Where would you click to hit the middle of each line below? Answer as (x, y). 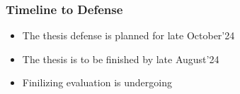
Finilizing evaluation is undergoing (97, 82)
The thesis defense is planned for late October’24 (128, 35)
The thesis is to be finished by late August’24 (121, 59)
